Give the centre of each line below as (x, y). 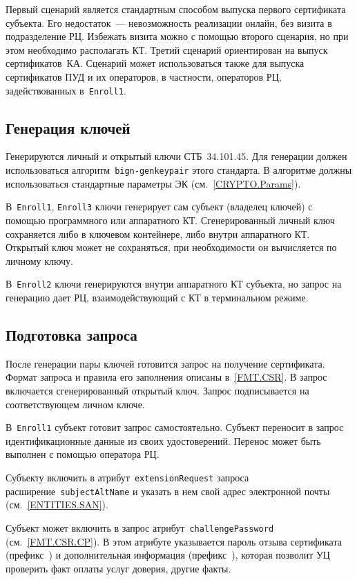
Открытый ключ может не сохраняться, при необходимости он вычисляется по (171, 247)
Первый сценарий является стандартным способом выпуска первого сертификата (176, 9)
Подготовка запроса (71, 334)
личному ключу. (39, 260)
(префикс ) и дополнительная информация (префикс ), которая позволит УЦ (168, 555)
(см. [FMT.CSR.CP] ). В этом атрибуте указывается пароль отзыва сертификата (174, 541)
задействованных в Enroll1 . (66, 90)
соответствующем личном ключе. (75, 404)
